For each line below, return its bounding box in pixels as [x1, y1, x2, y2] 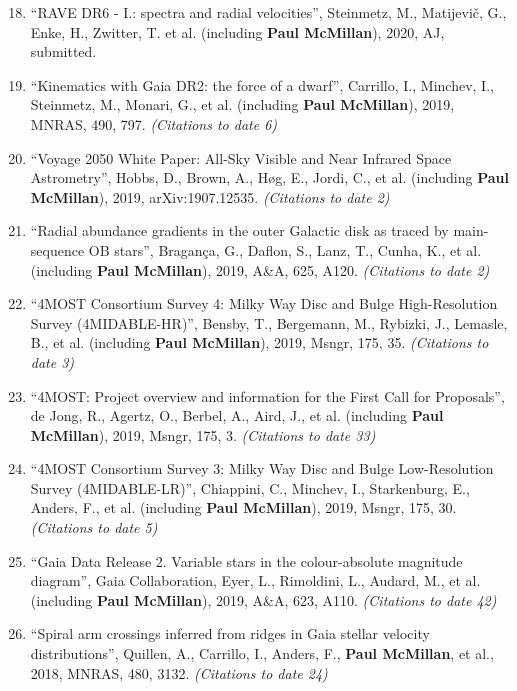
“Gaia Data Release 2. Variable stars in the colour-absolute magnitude [30, 550, 463, 571]
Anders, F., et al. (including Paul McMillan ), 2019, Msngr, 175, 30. [30, 497, 457, 518]
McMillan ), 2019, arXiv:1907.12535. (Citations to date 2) [30, 186, 390, 207]
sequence [30, 239, 85, 260]
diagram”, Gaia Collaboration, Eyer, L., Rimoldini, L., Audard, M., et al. [30, 570, 481, 591]
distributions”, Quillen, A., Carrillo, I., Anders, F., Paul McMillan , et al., [30, 643, 494, 664]
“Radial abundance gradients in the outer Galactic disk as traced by [30, 220, 449, 241]
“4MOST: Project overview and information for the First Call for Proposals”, [30, 385, 505, 406]
